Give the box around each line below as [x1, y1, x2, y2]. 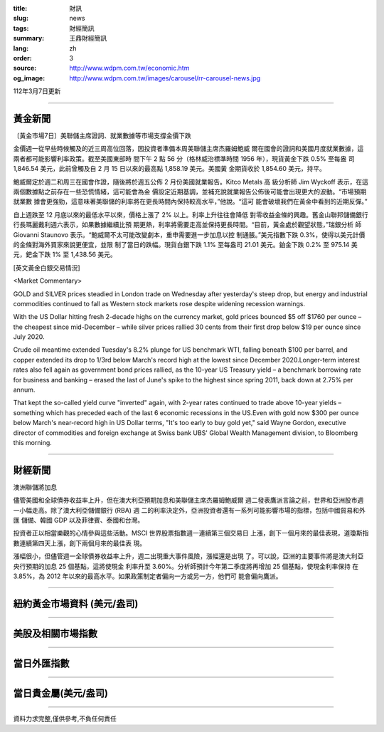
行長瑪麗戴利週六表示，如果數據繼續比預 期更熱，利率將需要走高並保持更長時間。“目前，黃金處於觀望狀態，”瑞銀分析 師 [13, 221, 362, 229]
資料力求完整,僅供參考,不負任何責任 [13, 714, 117, 723]
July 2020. [13, 333, 45, 341]
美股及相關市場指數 [13, 627, 97, 639]
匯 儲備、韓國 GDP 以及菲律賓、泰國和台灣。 [13, 516, 144, 525]
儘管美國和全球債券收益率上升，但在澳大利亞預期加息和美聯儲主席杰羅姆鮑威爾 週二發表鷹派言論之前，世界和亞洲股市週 [13, 496, 364, 505]
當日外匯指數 [13, 657, 70, 669]
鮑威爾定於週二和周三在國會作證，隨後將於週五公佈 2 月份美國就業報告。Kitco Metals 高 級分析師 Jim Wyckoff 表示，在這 [13, 177, 369, 186]
